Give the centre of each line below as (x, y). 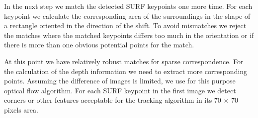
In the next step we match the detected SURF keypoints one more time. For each (128, 6)
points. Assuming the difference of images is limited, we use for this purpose (120, 81)
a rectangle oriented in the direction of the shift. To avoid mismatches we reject (125, 25)
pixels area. (21, 109)
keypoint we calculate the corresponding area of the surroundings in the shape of (127, 16)
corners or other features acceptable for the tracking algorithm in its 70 (113, 100)
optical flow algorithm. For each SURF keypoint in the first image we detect (120, 90)
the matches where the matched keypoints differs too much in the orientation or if (129, 35)
